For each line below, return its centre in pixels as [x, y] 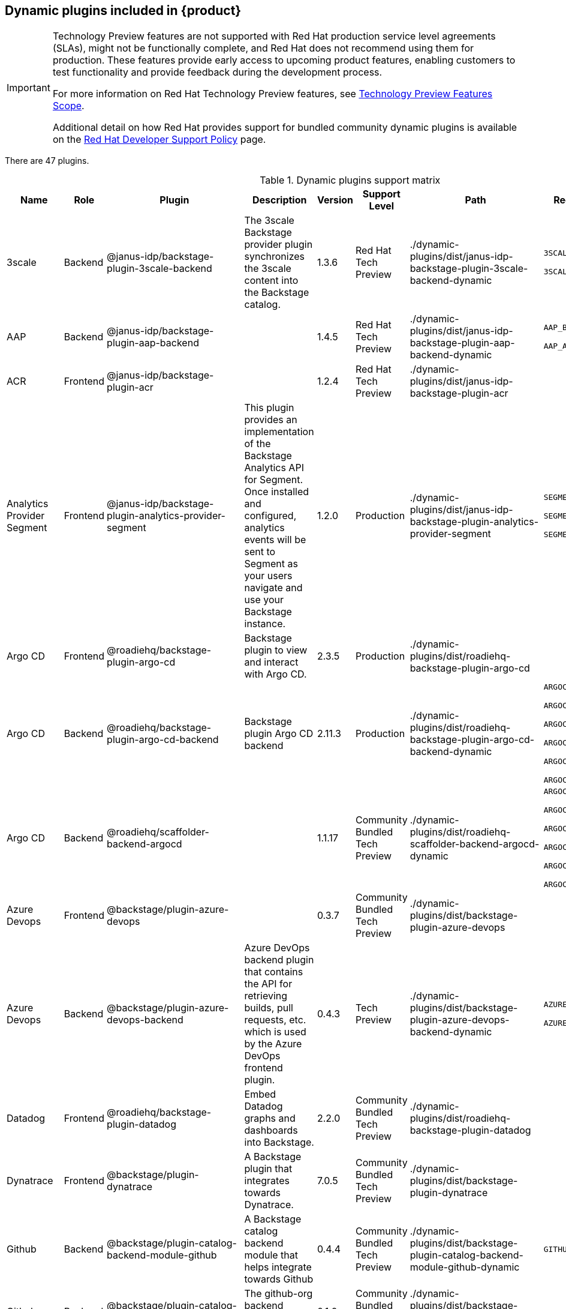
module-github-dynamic [465, 1267]
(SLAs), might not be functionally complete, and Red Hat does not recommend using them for [263, 48]
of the [258, 444]
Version [335, 200]
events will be [275, 540]
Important [28, 88]
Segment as [271, 564]
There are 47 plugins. [47, 161]
